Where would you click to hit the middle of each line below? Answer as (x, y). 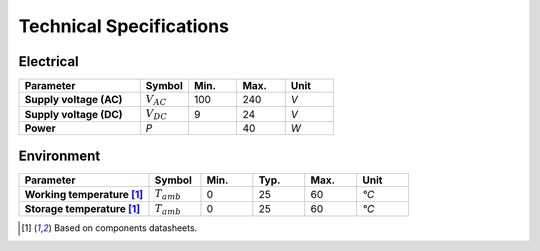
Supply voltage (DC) (74, 114)
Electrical (48, 61)
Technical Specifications (124, 26)
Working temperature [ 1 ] (84, 194)
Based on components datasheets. (125, 228)
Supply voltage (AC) (73, 100)
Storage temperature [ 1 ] (82, 208)
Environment (59, 156)
